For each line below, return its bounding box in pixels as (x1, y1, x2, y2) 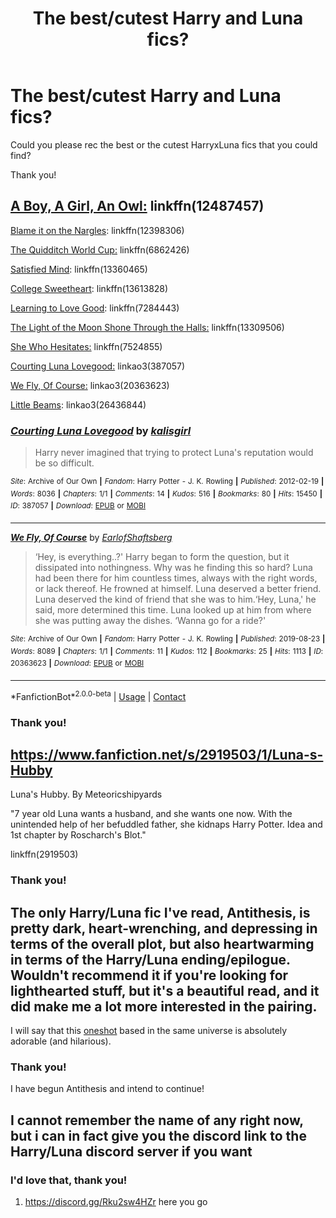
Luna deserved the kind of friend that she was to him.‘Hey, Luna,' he (34, 593, 317, 606)
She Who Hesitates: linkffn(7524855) (10, 340, 163, 352)
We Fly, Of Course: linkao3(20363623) (10, 379, 170, 391)
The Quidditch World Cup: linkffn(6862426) (10, 243, 190, 256)
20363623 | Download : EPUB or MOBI (10, 658, 145, 669)
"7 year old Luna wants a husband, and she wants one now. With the (10, 808, 293, 820)
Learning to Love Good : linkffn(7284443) (10, 302, 180, 314)
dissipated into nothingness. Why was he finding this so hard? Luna (34, 562, 313, 574)
